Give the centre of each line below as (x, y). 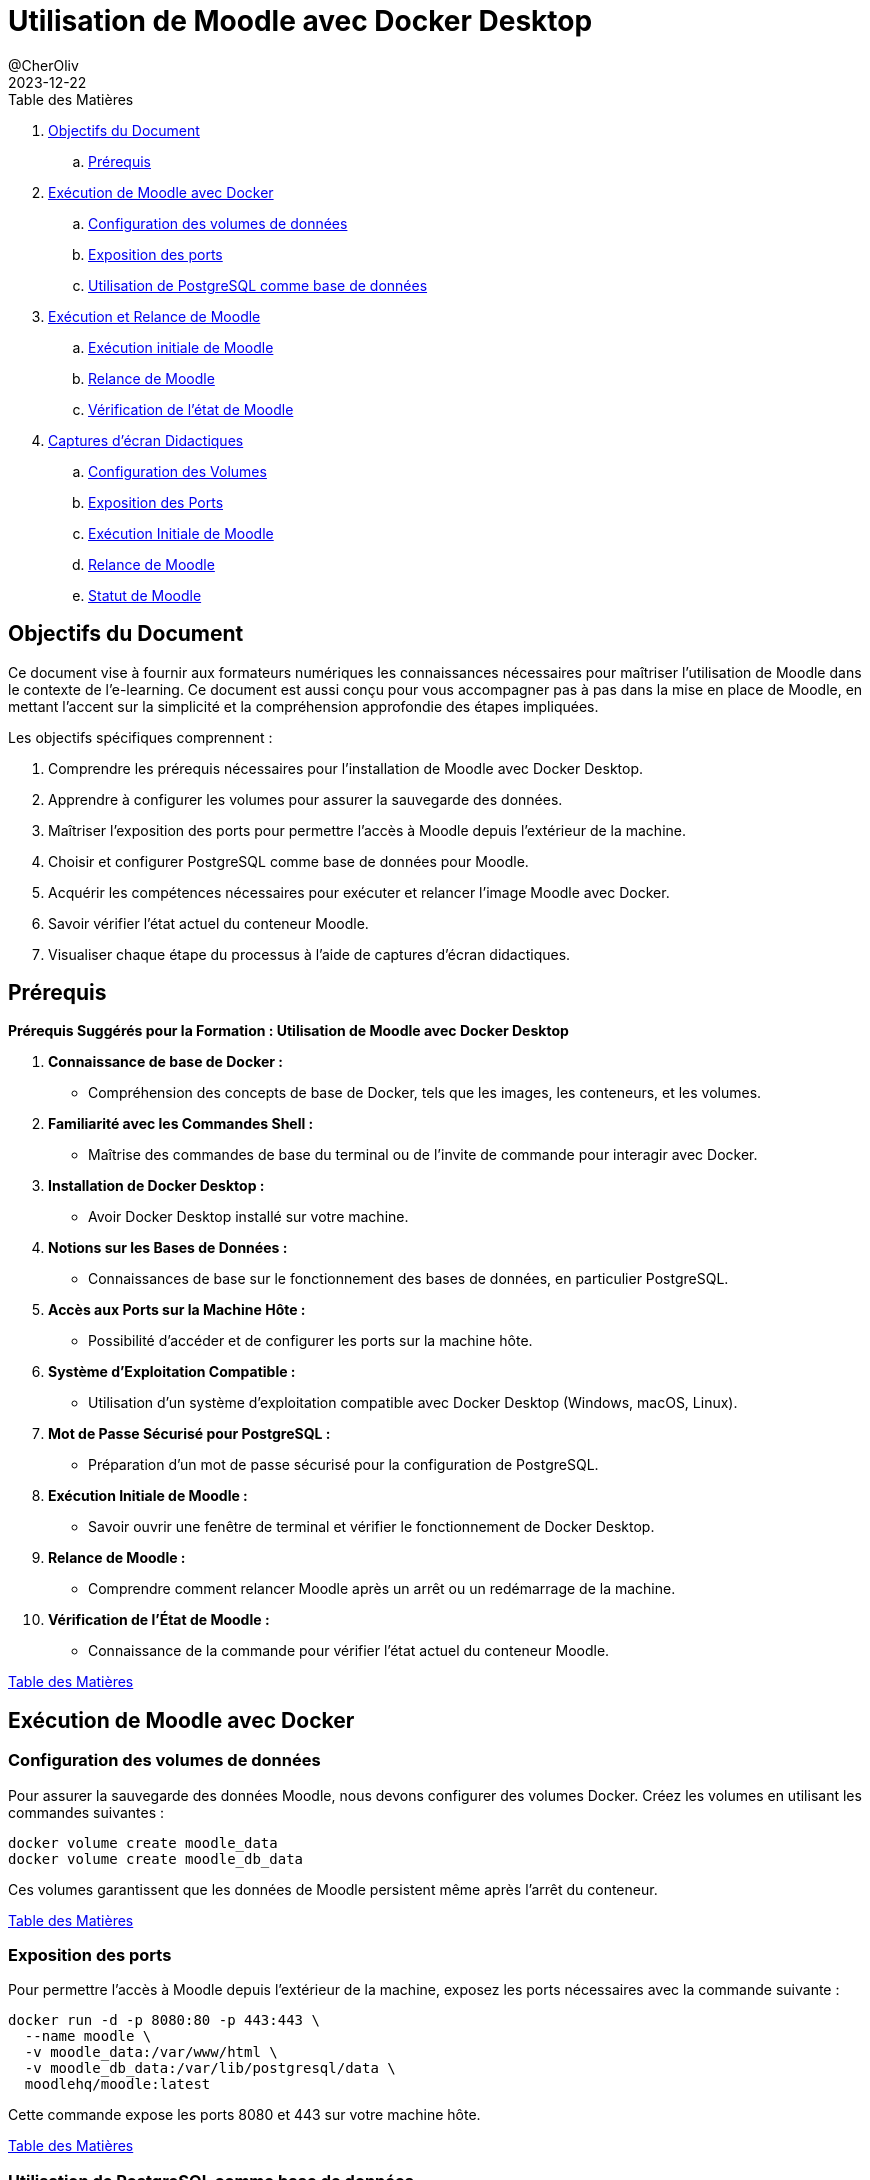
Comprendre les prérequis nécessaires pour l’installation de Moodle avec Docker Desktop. (346, 768)
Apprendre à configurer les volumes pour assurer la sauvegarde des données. (305, 799)
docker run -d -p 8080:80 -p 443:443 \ (164, 2020)
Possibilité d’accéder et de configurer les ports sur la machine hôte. (310, 1341)
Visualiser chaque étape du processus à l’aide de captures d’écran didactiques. (309, 954)
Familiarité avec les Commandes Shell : (181, 1124)
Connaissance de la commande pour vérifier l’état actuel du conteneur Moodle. (349, 1651)
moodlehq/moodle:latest (117, 2084)
